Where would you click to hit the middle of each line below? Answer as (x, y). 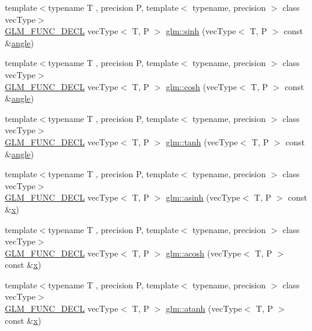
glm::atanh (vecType (204, 308)
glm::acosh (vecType (203, 253)
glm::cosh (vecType (201, 86)
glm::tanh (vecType (202, 141)
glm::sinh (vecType (201, 31)
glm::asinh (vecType (203, 197)
